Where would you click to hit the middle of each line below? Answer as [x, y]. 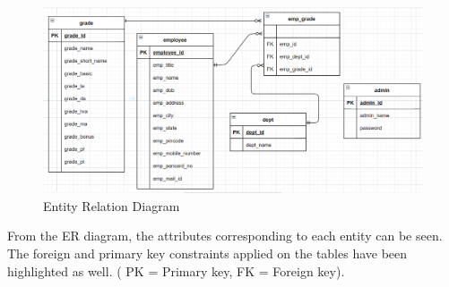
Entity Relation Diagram [112, 205]
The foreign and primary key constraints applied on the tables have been [207, 253]
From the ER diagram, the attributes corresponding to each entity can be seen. [225, 236]
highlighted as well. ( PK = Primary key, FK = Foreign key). [176, 270]
